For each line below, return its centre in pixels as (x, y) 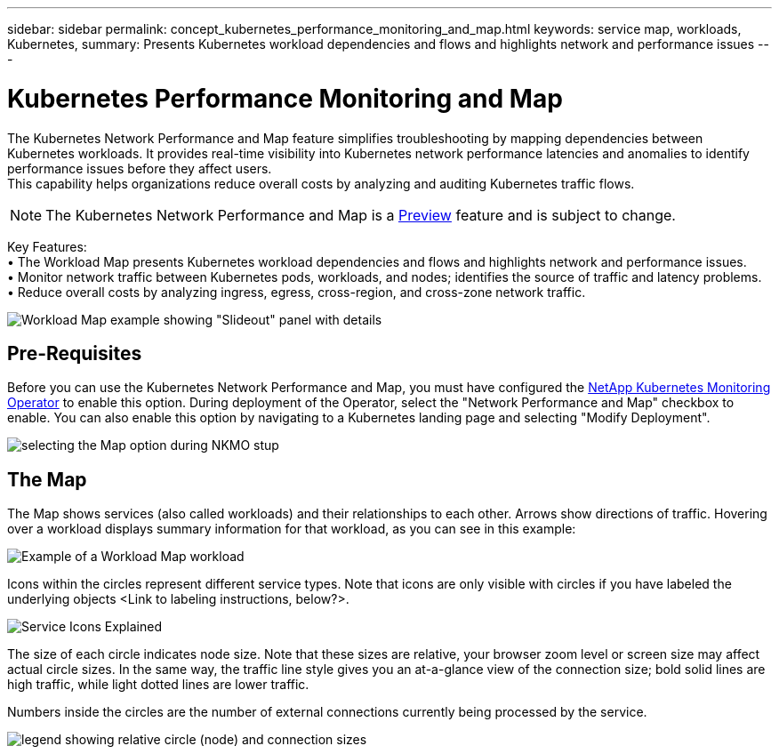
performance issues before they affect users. (140, 168)
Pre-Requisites (75, 353)
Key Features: (47, 246)
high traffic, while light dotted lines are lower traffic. (158, 685)
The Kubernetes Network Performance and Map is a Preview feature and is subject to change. (361, 215)
